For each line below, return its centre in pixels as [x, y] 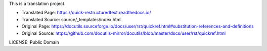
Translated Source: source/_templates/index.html [71, 19]
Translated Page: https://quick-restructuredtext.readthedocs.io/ [86, 13]
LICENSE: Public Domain [34, 42]
